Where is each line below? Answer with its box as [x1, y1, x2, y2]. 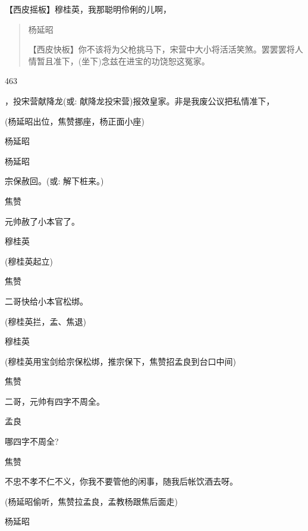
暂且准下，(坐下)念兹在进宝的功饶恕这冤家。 [36, 54, 210, 67]
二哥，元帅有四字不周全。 [5, 395, 105, 407]
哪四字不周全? [5, 435, 59, 448]
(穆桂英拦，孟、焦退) [5, 315, 86, 327]
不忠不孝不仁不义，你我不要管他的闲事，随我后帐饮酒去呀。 [5, 475, 238, 487]
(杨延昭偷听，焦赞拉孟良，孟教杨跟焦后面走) [5, 495, 178, 507]
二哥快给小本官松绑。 [5, 294, 88, 307]
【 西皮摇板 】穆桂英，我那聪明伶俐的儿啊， [5, 3, 171, 15]
